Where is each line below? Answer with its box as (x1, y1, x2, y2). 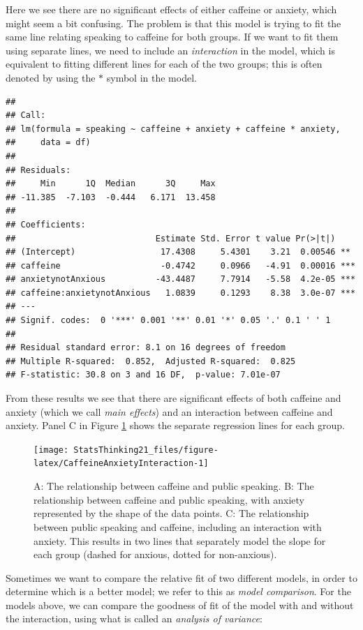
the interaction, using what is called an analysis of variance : (6, 611, 262, 626)
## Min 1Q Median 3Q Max (6, 179, 216, 189)
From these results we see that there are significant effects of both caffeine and (6, 391, 341, 405)
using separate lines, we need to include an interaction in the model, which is (6, 43, 335, 57)
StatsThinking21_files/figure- (73, 444, 218, 455)
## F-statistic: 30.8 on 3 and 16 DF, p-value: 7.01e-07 (6, 370, 281, 380)
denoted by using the (6, 70, 96, 84)
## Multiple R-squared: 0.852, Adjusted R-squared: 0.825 (6, 356, 296, 366)
